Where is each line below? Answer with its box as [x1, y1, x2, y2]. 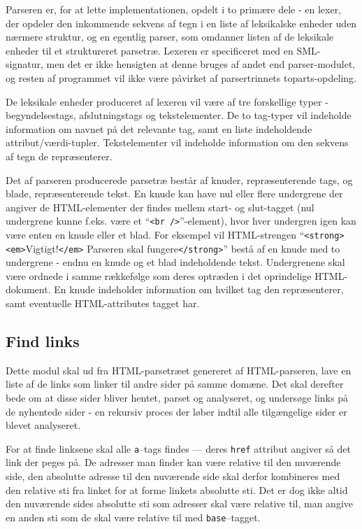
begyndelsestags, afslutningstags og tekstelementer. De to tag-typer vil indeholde [6, 108, 352, 122]
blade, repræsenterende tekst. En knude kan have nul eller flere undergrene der [6, 186, 343, 201]
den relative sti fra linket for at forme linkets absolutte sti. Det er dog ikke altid [6, 482, 348, 497]
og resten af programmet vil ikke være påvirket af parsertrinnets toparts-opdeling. [6, 70, 356, 85]
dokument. [6, 282, 51, 297]
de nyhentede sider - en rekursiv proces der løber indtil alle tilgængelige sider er [6, 404, 347, 418]
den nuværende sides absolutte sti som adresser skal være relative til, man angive [6, 496, 353, 511]
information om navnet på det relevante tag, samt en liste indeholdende [6, 121, 312, 136]
